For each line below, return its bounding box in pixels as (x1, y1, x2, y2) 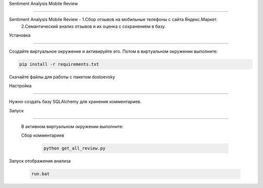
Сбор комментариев (21, 132, 64, 138)
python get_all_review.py (43, 146, 106, 151)
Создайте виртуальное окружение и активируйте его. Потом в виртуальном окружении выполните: (9, 48, 218, 54)
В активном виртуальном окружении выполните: (21, 124, 124, 130)
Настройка (9, 83, 32, 89)
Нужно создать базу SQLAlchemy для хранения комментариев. (9, 99, 142, 105)
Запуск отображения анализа (9, 158, 71, 164)
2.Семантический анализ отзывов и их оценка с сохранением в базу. (21, 23, 166, 29)
